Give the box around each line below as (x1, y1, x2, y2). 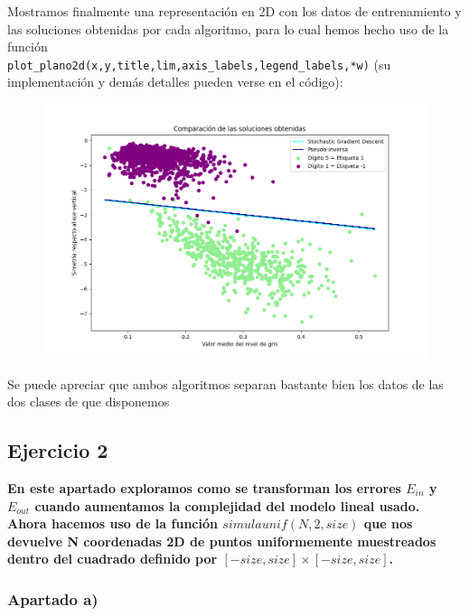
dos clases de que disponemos (7, 392, 170, 411)
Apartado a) (7, 587, 98, 610)
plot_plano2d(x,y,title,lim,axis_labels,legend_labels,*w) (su (7, 54, 391, 73)
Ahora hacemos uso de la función (7, 514, 218, 533)
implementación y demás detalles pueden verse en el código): (7, 72, 343, 91)
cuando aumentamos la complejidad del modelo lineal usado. (34, 496, 420, 515)
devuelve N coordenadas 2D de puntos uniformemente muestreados (7, 531, 436, 550)
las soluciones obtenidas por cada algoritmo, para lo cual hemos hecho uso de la (7, 19, 449, 38)
